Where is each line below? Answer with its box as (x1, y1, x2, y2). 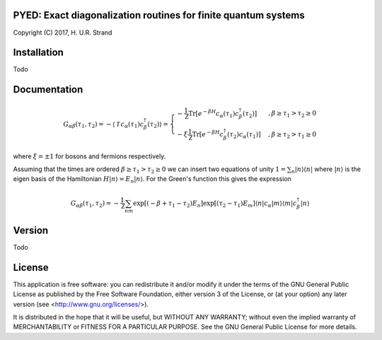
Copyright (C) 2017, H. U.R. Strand (13, 28, 112, 37)
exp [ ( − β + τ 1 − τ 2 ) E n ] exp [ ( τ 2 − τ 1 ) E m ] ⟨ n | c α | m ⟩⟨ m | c (133, 199, 297, 209)
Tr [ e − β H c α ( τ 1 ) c (188, 108, 240, 119)
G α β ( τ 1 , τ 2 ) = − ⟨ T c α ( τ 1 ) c (63, 120, 144, 130)
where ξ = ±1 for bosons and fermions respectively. (13, 152, 166, 160)
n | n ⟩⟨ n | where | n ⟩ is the (291, 165, 361, 175)
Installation (13, 47, 64, 59)
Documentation (13, 83, 83, 95)
